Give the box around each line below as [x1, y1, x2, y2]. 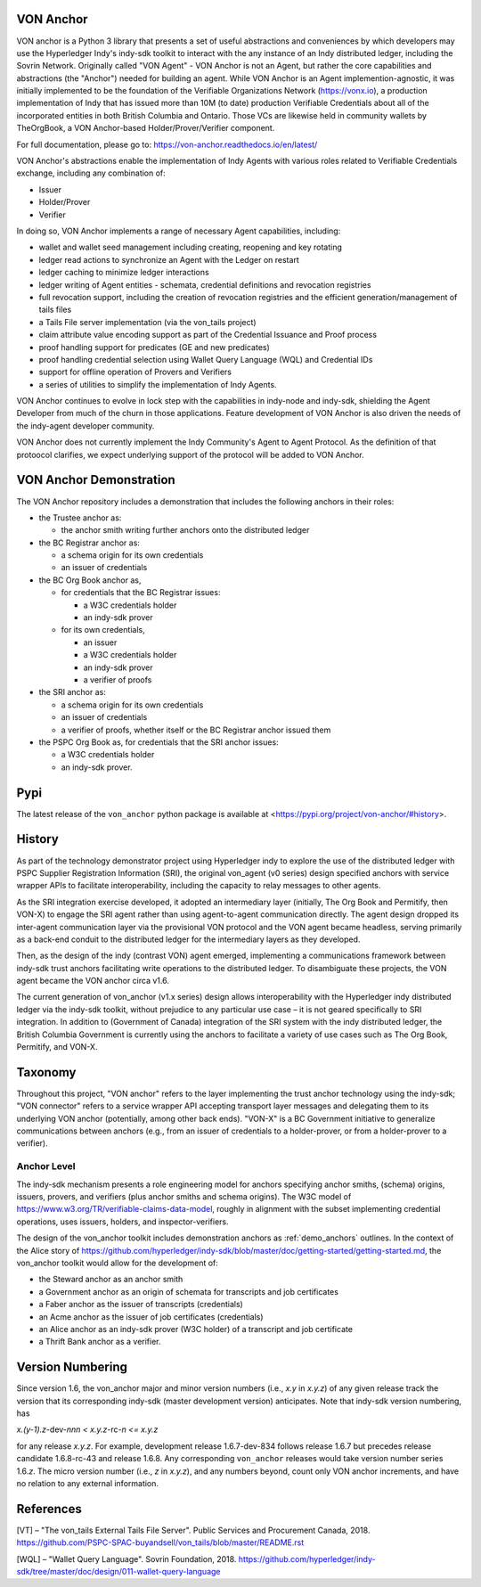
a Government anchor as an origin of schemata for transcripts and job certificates [38, 1286, 338, 1297]
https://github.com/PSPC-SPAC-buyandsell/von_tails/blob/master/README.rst [16, 1537, 305, 1548]
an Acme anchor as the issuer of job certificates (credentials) [38, 1311, 264, 1322]
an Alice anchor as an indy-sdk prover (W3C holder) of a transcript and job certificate [38, 1323, 354, 1334]
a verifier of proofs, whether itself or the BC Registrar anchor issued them [61, 724, 331, 735]
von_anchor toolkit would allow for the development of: [16, 1257, 218, 1268]
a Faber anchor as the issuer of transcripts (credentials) [38, 1299, 244, 1310]
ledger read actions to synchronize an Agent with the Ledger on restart [38, 254, 300, 265]
